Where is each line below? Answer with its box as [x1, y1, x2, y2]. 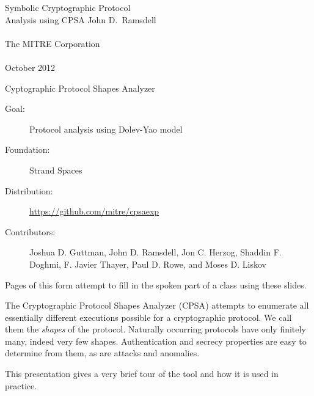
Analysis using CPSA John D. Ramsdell [5, 13, 156, 26]
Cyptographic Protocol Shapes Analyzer [5, 81, 155, 94]
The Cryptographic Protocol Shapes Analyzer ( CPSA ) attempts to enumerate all [5, 299, 309, 312]
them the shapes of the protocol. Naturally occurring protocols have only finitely [5, 323, 306, 335]
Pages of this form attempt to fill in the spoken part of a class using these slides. [5, 278, 307, 291]
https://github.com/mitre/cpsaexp [29, 205, 159, 218]
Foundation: [5, 143, 50, 156]
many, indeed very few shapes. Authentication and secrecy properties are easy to [5, 334, 307, 347]
